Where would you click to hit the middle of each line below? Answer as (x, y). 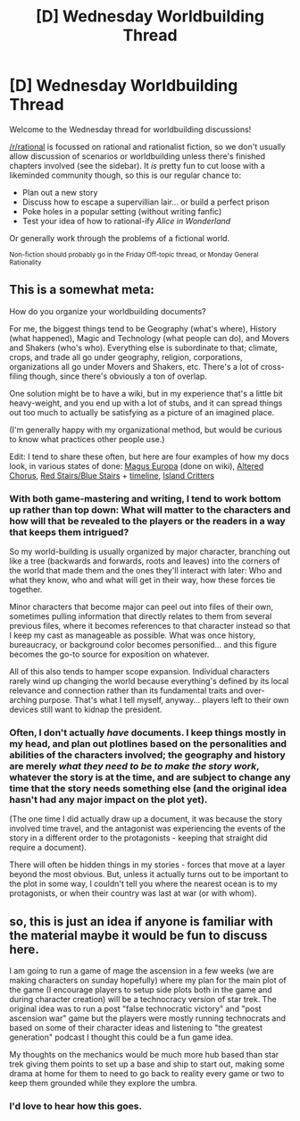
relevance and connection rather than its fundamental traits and (126, 690)
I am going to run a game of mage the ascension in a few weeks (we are (142, 971)
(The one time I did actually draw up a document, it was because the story (146, 819)
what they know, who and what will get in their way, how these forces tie (142, 580)
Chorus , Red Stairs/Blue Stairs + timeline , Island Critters (112, 475)
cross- (272, 366)
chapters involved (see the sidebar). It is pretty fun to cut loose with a (137, 165)
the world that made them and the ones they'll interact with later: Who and (146, 571)
